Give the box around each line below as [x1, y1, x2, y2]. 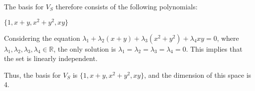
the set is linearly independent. [4, 53, 98, 63]
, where [217, 32, 239, 43]
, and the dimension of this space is [144, 69, 252, 80]
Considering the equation [4, 32, 80, 43]
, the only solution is [53, 43, 116, 54]
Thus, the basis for [4, 69, 61, 80]
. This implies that [186, 43, 243, 54]
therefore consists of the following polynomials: [55, 1, 198, 11]
